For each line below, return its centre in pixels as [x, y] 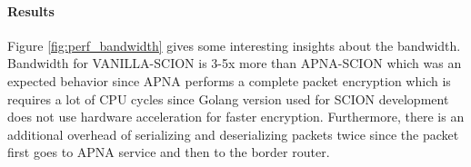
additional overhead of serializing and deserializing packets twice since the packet [233, 134]
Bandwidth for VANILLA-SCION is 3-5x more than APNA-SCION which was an [235, 63]
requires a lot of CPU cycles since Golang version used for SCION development [228, 98]
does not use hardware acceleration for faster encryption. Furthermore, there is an [236, 117]
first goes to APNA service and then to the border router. [169, 152]
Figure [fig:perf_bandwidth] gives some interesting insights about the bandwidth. [234, 45]
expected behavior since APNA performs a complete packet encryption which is [229, 80]
